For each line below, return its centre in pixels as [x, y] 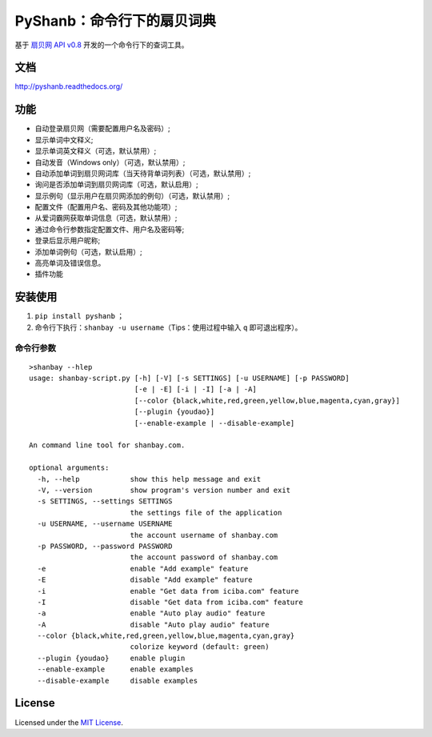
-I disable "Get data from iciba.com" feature [170, 602]
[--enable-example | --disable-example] [214, 423]
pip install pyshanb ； [80, 316]
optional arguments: [69, 468]
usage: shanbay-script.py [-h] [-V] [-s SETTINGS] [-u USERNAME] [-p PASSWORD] [189, 379]
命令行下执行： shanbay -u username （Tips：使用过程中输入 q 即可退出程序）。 [168, 327]
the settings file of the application [206, 513]
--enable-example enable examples [115, 669]
